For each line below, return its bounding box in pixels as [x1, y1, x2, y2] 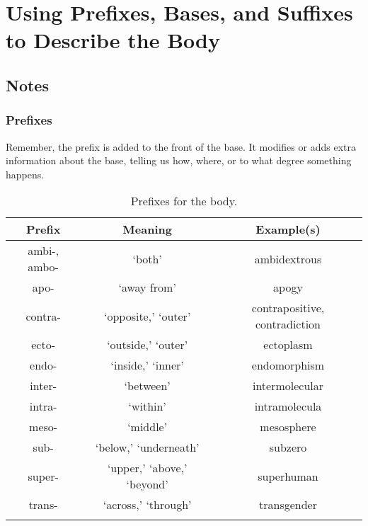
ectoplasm [263, 336, 313, 353]
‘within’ [128, 398, 166, 415]
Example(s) [255, 221, 321, 238]
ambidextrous [254, 250, 322, 267]
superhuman [258, 467, 318, 484]
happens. [6, 166, 45, 181]
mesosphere [260, 418, 316, 435]
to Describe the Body [6, 25, 220, 55]
